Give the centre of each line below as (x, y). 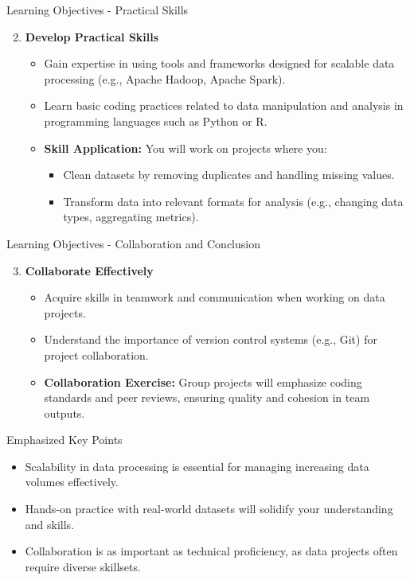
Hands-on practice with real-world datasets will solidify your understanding (209, 509)
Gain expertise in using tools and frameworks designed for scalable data (219, 63)
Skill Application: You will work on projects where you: (185, 148)
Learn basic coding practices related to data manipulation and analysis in (224, 105)
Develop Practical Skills (92, 36)
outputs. (64, 413)
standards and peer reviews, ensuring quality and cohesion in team (207, 397)
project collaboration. (96, 354)
